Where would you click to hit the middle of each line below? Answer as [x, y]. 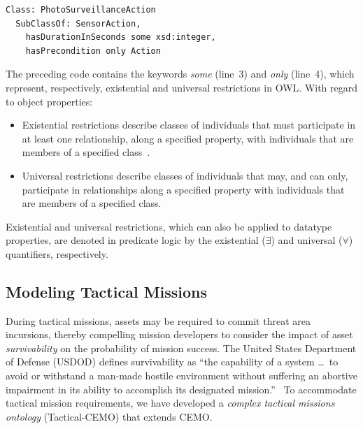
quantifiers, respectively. [57, 253]
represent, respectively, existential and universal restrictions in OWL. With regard [182, 87]
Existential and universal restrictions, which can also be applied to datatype [169, 226]
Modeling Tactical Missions [107, 291]
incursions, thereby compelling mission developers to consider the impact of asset [179, 334]
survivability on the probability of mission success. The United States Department [181, 348]
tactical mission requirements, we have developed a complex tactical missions [170, 403]
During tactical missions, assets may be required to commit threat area [158, 320]
